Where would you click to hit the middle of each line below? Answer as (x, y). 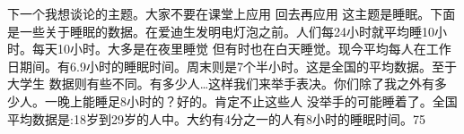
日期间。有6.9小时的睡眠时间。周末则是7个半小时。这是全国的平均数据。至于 (232, 66)
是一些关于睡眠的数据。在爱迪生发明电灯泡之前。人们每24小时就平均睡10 (221, 31)
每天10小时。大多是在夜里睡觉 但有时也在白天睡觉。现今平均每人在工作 (241, 49)
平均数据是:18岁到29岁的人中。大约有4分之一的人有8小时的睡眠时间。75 (216, 118)
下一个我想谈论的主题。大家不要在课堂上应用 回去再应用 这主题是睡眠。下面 (232, 13)
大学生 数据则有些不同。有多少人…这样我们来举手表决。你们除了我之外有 (221, 84)
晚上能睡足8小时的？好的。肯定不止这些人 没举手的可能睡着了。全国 (257, 100)
